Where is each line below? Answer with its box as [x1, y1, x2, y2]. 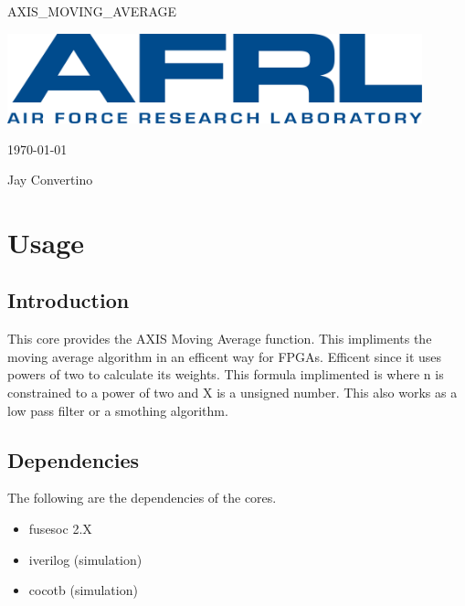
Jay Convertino [7, 170, 93, 189]
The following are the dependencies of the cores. [7, 488, 277, 507]
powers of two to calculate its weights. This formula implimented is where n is [7, 365, 444, 384]
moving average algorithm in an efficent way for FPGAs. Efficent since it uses [7, 346, 442, 366]
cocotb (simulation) [28, 580, 138, 600]
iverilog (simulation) [28, 549, 143, 569]
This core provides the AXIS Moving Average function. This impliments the [7, 329, 432, 348]
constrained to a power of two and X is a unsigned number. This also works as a [7, 383, 458, 402]
